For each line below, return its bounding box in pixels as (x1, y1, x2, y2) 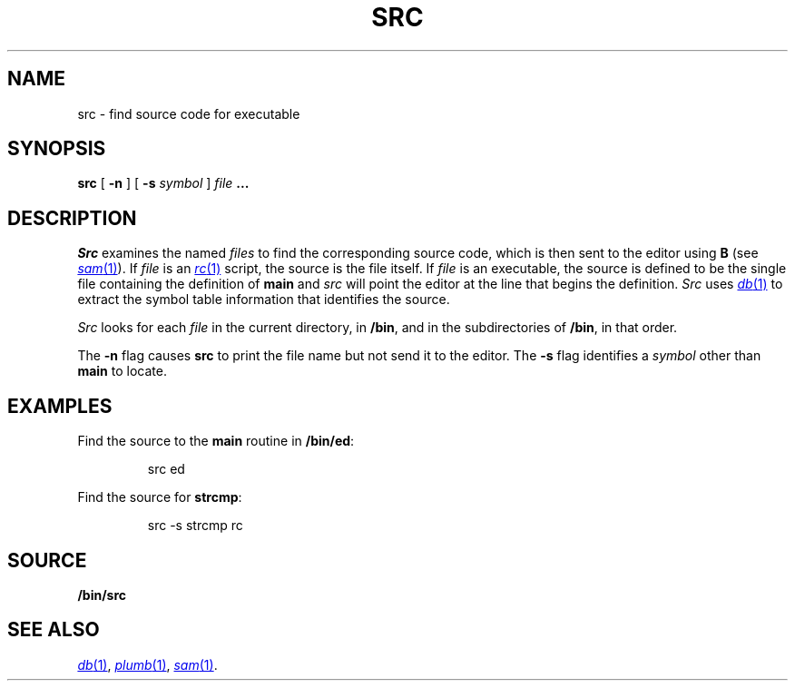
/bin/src (77, 586, 127, 603)
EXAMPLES (7, 394, 113, 418)
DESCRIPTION (7, 206, 137, 230)
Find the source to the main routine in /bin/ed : (77, 433, 355, 449)
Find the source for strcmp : (77, 489, 242, 506)
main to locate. (77, 363, 167, 379)
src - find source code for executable (77, 105, 300, 122)
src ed (147, 461, 185, 477)
